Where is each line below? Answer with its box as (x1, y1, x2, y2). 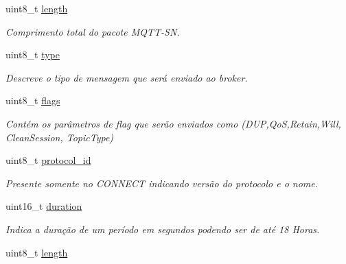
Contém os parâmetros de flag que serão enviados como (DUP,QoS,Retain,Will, (5, 116, 341, 130)
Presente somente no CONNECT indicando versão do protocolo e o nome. (5, 176, 319, 190)
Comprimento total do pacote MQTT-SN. (5, 24, 180, 38)
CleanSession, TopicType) (5, 130, 114, 144)
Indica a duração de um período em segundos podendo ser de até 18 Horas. (5, 221, 320, 236)
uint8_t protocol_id (5, 153, 91, 167)
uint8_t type (5, 47, 60, 62)
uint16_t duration (5, 199, 82, 213)
